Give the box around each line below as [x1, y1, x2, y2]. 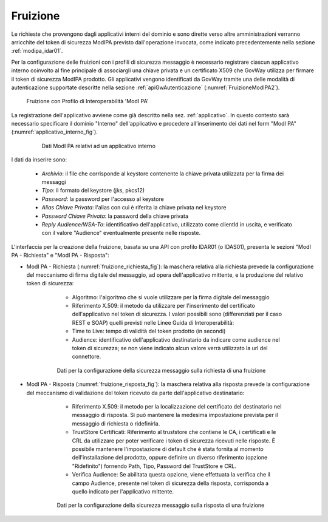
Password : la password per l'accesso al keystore [41, 195, 164, 203]
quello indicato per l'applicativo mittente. [72, 487, 174, 495]
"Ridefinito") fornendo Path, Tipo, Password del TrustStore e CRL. [72, 462, 237, 470]
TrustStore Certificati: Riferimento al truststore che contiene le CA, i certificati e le [72, 429, 276, 436]
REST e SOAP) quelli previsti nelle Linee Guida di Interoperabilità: [72, 319, 234, 326]
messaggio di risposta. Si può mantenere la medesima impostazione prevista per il [72, 412, 278, 419]
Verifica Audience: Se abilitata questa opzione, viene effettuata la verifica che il [72, 471, 270, 478]
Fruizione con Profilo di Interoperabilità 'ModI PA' [26, 98, 149, 105]
